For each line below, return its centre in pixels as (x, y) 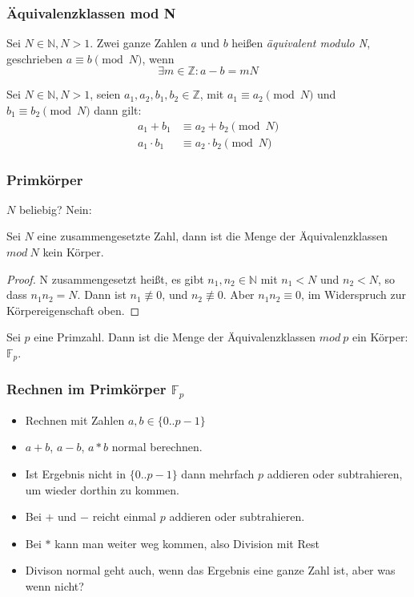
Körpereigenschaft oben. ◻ (73, 310)
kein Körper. (73, 252)
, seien (105, 94)
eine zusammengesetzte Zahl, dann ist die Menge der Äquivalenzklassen (212, 236)
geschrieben (35, 58)
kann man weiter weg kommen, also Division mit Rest (187, 543)
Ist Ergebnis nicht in (76, 474)
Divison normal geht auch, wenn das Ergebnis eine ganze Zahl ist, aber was (210, 570)
